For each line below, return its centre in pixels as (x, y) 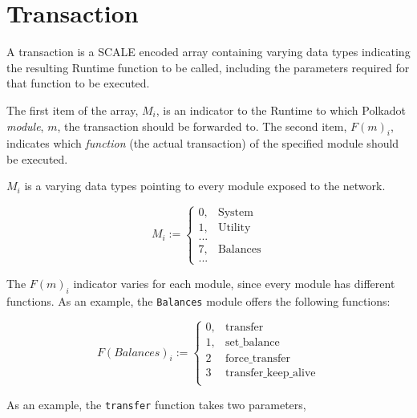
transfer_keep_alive (270, 373)
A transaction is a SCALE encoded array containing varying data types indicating (208, 52)
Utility (234, 228)
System (235, 213)
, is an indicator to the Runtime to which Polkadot (281, 110)
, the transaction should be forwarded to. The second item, (202, 126)
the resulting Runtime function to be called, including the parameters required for (208, 67)
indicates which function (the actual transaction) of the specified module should (203, 143)
